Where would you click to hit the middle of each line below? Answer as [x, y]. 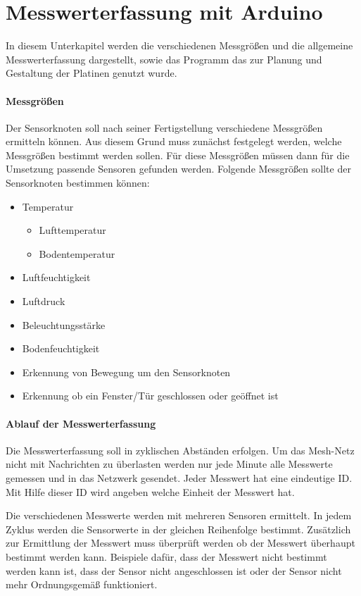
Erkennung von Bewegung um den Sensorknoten [126, 372]
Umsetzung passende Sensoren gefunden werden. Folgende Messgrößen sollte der [178, 169]
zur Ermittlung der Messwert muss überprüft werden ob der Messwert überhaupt [180, 543]
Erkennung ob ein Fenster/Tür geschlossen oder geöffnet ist [150, 396]
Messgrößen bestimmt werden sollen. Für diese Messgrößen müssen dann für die [178, 155]
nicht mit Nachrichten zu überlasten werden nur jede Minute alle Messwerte [169, 464]
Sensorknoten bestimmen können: [78, 183]
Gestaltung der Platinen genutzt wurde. [91, 73]
